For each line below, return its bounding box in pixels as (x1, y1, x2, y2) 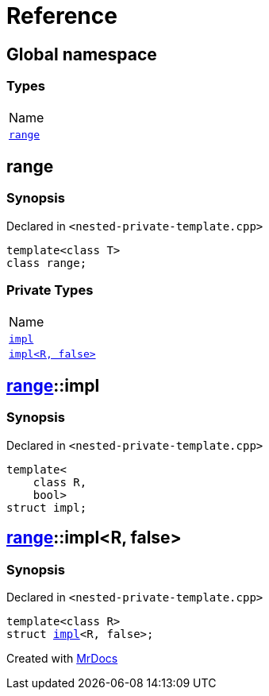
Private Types (6, 282, 94, 299)
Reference (6, 2, 117, 29)
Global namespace (6, 44, 157, 64)
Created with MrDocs (6, 651, 118, 665)
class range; (6, 256, 87, 269)
